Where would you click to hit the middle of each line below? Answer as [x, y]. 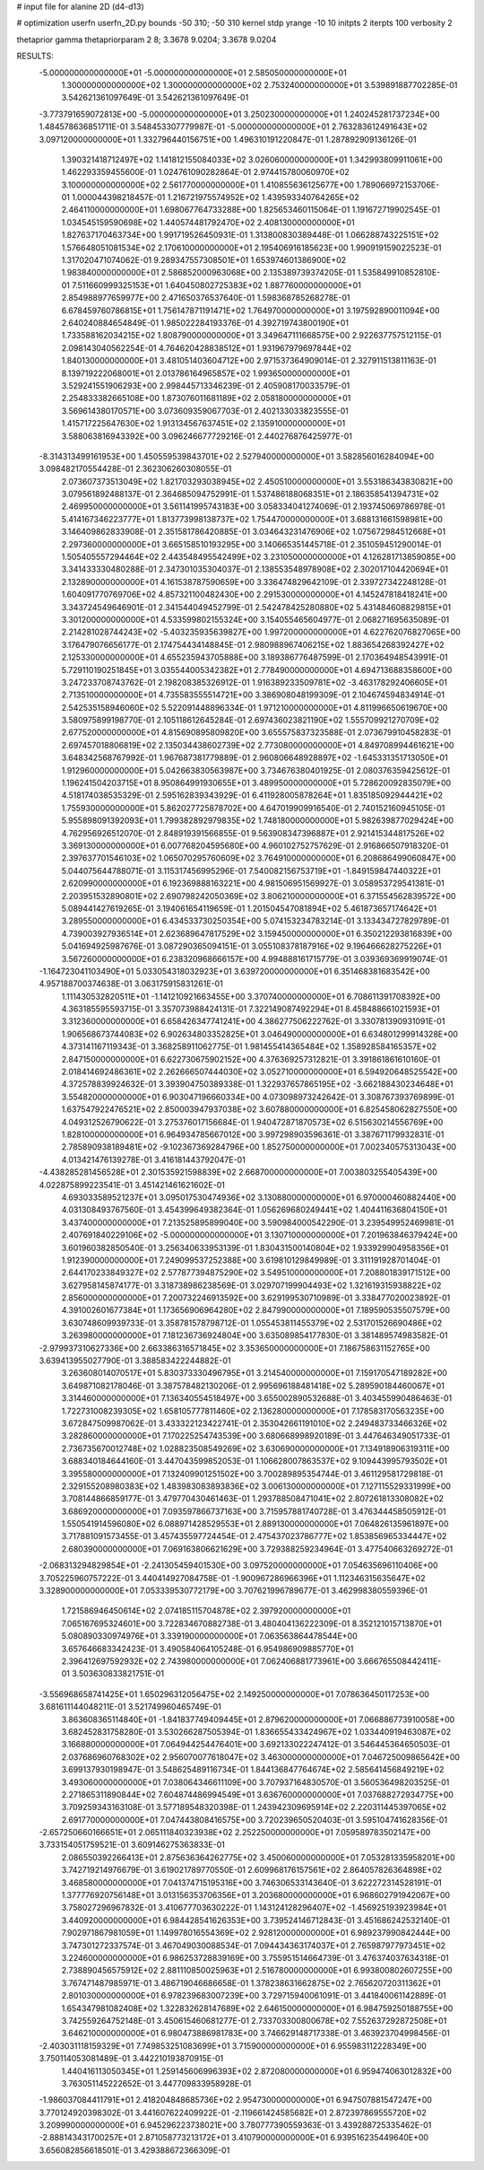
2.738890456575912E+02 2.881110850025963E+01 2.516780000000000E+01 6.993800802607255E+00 [257, 1971]
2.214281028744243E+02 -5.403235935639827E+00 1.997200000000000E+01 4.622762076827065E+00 [261, 632]
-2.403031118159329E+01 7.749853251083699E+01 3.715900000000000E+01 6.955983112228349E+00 [233, 2045]
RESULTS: [35, 56]
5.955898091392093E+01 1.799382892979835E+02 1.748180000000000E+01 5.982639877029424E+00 [258, 820]
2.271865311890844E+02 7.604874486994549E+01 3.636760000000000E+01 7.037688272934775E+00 [258, 1794]
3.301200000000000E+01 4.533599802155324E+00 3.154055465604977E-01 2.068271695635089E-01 [255, 619]
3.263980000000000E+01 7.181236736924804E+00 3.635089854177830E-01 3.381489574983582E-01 [255, 1335]
